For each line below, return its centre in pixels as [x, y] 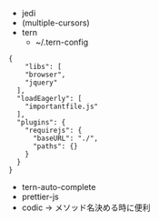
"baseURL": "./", [65, 138]
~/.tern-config [62, 42]
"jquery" [41, 83]
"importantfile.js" [62, 106]
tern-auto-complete [59, 187]
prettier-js [40, 196]
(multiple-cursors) [55, 23]
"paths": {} [55, 146]
